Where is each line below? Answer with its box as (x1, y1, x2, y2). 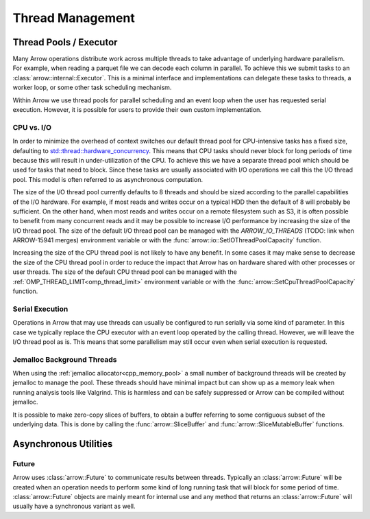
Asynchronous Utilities (12, 438, 113, 450)
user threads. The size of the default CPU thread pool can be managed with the (12, 268, 238, 276)
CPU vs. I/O (12, 122, 51, 132)
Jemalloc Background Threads (12, 354, 117, 364)
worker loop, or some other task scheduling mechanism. (12, 83, 172, 92)
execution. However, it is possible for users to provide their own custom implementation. (12, 106, 262, 114)
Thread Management (12, 10, 135, 25)
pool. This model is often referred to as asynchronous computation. (12, 175, 203, 183)
